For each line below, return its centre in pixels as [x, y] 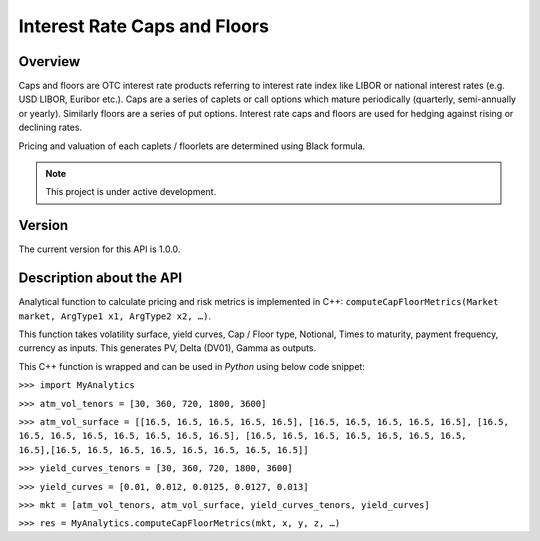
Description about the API [100, 278]
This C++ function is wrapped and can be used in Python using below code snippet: [191, 366]
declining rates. [50, 127]
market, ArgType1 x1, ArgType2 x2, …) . [115, 316]
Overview [49, 61]
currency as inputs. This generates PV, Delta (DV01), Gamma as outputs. [167, 348]
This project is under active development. [131, 192]
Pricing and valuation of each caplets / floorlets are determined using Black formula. [192, 146]
